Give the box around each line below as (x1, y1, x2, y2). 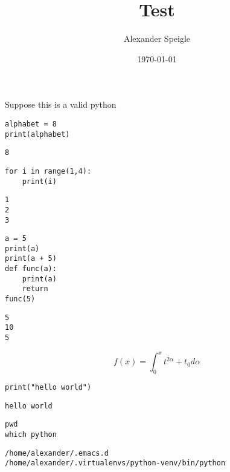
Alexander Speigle (123, 32, 191, 45)
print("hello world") (5, 383, 92, 392)
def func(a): (5, 264, 57, 274)
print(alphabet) (5, 129, 70, 139)
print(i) (22, 177, 57, 186)
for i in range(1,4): (5, 166, 92, 175)
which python (5, 430, 57, 439)
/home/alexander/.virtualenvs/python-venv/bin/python (5, 459, 226, 468)
